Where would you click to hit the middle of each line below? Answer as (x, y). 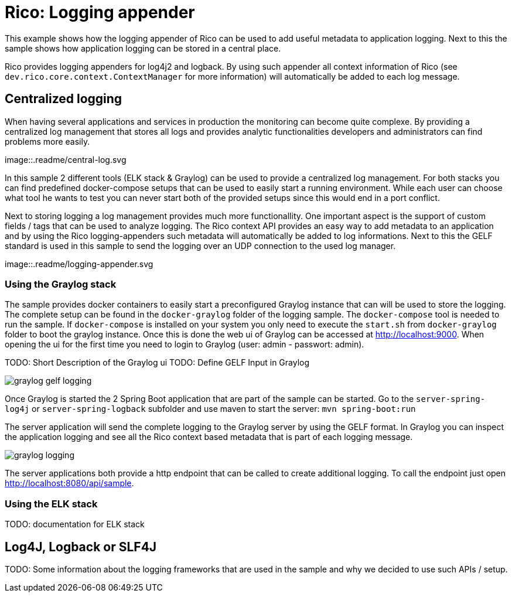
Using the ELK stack (51, 504)
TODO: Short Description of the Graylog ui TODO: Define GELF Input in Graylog (157, 363)
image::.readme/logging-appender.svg (79, 264)
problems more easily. (47, 141)
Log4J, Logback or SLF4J (81, 547)
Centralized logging (64, 99)
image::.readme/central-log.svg (66, 159)
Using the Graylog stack (61, 284)
